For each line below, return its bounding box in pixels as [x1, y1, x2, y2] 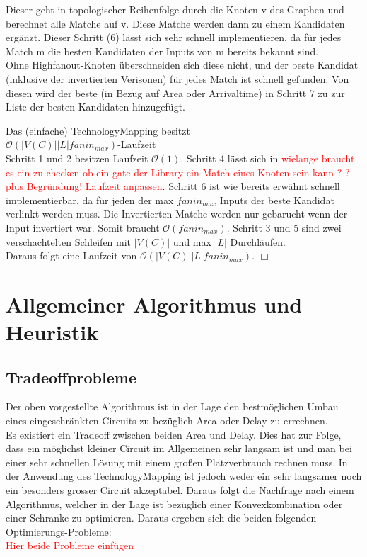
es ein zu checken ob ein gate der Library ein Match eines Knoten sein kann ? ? [6, 164, 350, 179]
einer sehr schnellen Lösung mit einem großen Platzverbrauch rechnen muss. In [6, 454, 348, 469]
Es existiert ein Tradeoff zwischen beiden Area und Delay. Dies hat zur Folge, [6, 427, 342, 441]
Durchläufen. [230, 234, 286, 249]
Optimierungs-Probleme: [6, 524, 112, 539]
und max [173, 234, 211, 249]
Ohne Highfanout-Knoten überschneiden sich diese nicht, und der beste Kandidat [6, 57, 359, 72]
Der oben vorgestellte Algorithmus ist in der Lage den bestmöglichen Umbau [6, 399, 339, 414]
